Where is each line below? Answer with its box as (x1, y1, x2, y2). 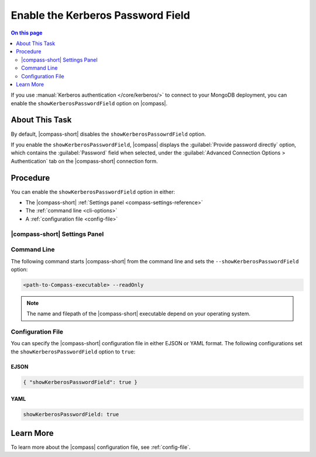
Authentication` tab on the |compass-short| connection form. (11, 157, 158, 164)
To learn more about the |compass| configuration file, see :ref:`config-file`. (11, 444, 191, 451)
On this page (11, 29, 43, 36)
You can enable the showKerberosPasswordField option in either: (11, 188, 176, 195)
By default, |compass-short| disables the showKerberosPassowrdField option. (11, 130, 206, 138)
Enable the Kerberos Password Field (11, 9, 190, 22)
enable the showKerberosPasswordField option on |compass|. (11, 99, 168, 106)
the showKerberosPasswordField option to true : (11, 348, 136, 355)
